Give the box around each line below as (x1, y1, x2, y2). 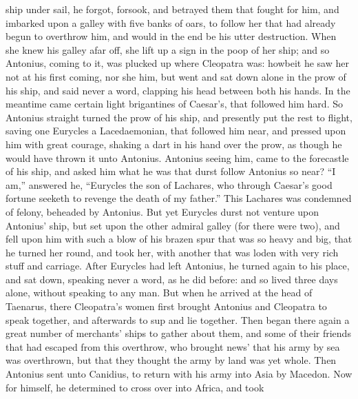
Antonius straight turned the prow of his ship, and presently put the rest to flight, (6, 110, 352, 124)
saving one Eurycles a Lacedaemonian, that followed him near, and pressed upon (6, 123, 346, 138)
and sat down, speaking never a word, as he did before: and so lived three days (6, 272, 338, 286)
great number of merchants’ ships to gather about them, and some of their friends (6, 326, 351, 340)
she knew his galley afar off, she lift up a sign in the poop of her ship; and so (6, 42, 330, 57)
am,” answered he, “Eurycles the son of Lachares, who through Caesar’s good (6, 177, 333, 192)
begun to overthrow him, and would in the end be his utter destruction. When (6, 29, 337, 43)
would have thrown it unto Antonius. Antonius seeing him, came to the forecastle (6, 150, 349, 165)
